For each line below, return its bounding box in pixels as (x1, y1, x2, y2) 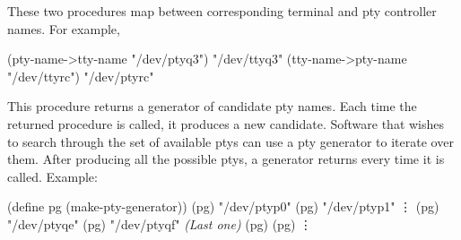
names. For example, (7, 19, 120, 38)
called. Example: (7, 167, 98, 185)
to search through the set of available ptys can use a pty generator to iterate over (7, 132, 454, 150)
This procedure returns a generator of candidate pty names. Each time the (7, 97, 417, 116)
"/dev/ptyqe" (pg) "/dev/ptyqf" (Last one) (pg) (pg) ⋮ (7, 214, 313, 233)
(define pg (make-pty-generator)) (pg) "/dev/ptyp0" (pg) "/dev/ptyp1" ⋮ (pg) (7, 197, 439, 216)
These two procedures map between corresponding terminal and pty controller (7, 2, 437, 20)
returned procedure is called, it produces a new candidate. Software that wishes (7, 114, 445, 133)
